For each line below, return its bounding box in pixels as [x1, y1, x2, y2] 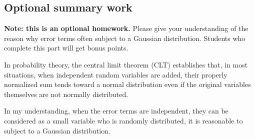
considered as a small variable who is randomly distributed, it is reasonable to [4, 115, 243, 125]
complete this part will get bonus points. [4, 42, 128, 53]
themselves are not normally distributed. [4, 88, 128, 99]
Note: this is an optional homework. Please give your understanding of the [4, 23, 248, 33]
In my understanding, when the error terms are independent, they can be [4, 105, 228, 116]
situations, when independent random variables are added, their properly [4, 69, 227, 79]
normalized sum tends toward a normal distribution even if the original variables [4, 79, 251, 89]
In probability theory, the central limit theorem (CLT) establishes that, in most [4, 59, 248, 69]
